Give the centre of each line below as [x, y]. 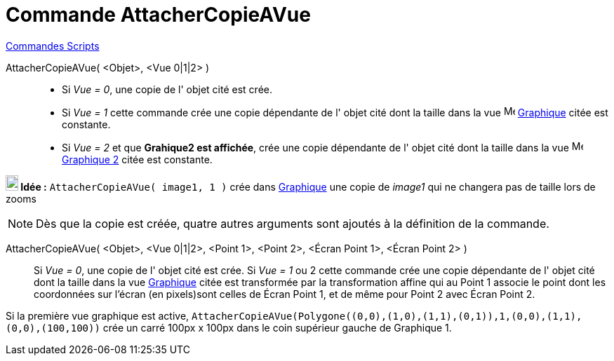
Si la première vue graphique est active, [98, 315]
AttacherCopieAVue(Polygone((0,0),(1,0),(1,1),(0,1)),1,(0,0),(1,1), [387, 316]
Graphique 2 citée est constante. [137, 159]
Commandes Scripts [53, 46]
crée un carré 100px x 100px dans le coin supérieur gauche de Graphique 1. [277, 327]
